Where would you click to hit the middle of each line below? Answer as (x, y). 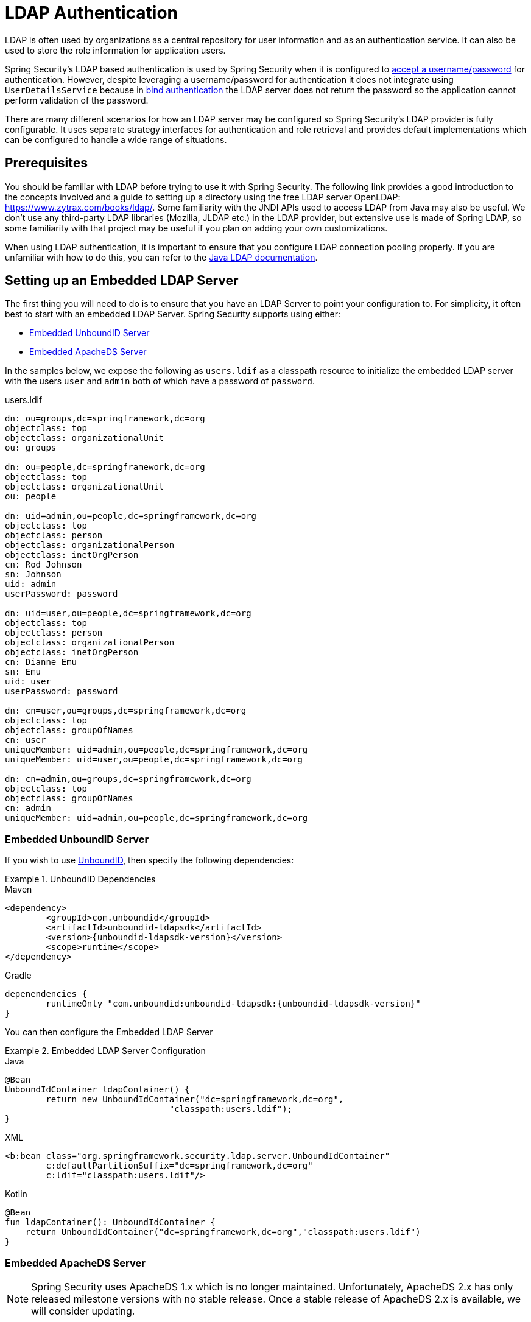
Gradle (18, 976)
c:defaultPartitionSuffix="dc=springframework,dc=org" (179, 1166)
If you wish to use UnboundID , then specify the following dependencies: (149, 860)
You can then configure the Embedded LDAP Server (109, 1032)
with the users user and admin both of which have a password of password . (160, 381)
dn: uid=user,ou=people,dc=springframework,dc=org (128, 614)
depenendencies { (46, 994)
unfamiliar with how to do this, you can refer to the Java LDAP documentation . (161, 257)
